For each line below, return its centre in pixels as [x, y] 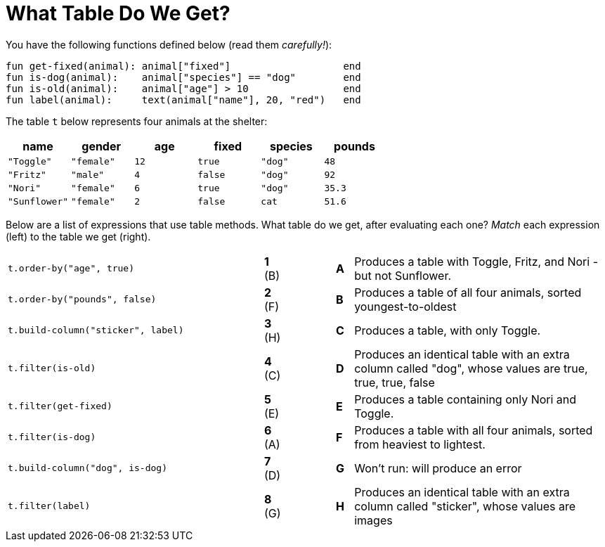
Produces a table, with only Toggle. [448, 330]
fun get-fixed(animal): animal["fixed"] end [183, 66]
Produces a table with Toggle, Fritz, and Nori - [476, 261]
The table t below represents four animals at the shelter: [137, 121]
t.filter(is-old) [52, 368]
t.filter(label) [49, 506]
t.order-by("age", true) [71, 269]
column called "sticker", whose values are [465, 506]
